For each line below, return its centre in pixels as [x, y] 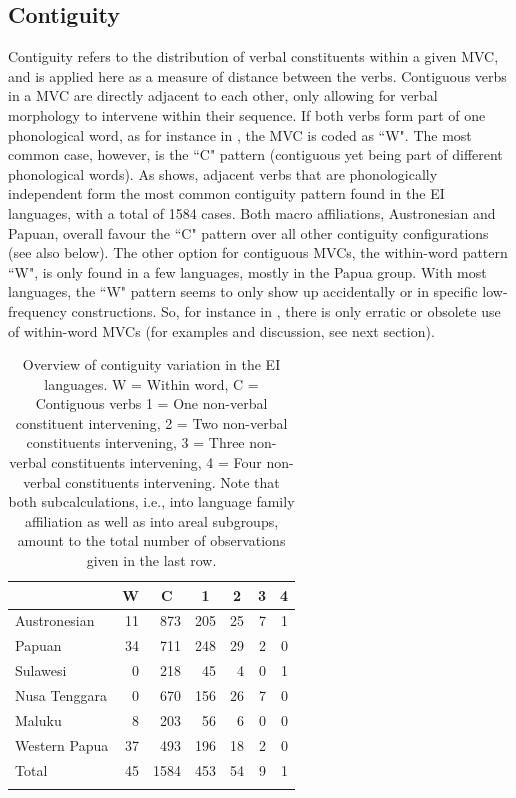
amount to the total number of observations [151, 540]
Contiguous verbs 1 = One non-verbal [151, 403]
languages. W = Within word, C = [151, 383]
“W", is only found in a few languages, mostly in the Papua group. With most [247, 271]
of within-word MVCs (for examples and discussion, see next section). [221, 330]
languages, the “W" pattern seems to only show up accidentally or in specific [243, 291]
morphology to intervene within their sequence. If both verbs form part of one [247, 114]
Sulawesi [41, 670]
